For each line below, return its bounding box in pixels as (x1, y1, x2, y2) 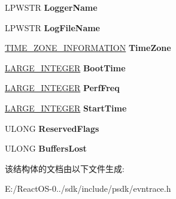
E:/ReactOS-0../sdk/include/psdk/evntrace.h (5, 182, 171, 195)
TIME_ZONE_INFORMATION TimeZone (5, 41, 171, 54)
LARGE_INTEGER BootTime (5, 61, 126, 74)
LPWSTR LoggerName (5, 1, 98, 13)
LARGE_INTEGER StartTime (5, 101, 127, 114)
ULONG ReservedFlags (5, 122, 99, 134)
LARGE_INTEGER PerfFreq (5, 82, 120, 94)
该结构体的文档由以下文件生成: (5, 162, 125, 174)
